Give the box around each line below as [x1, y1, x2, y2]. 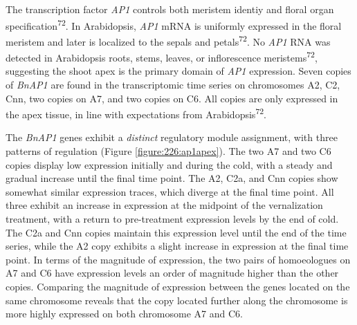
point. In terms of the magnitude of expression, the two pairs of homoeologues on [6, 252, 351, 266]
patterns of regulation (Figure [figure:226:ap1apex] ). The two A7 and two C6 [6, 143, 331, 158]
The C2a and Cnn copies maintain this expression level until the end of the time [6, 225, 347, 239]
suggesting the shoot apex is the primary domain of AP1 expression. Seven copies [6, 64, 351, 78]
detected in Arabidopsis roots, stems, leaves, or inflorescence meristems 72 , [6, 48, 318, 64]
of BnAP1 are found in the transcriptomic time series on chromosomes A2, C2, [6, 77, 340, 91]
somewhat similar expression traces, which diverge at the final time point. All [6, 184, 334, 198]
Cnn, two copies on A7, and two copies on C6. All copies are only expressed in [6, 91, 338, 105]
